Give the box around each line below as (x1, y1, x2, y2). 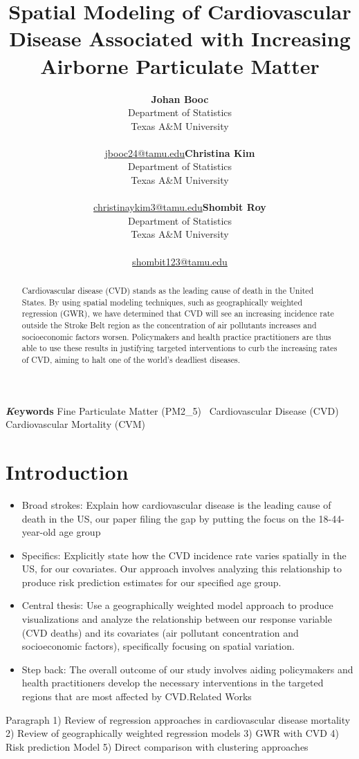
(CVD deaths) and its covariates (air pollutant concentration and (21, 625, 299, 639)
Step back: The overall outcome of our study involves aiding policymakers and (21, 662, 353, 676)
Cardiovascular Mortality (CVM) (6, 417, 146, 431)
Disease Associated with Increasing (9, 24, 351, 53)
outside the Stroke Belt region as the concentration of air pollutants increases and (21, 319, 317, 330)
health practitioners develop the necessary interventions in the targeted (21, 675, 324, 690)
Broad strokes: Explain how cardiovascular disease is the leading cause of (21, 497, 331, 512)
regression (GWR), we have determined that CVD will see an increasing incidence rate (21, 308, 334, 319)
